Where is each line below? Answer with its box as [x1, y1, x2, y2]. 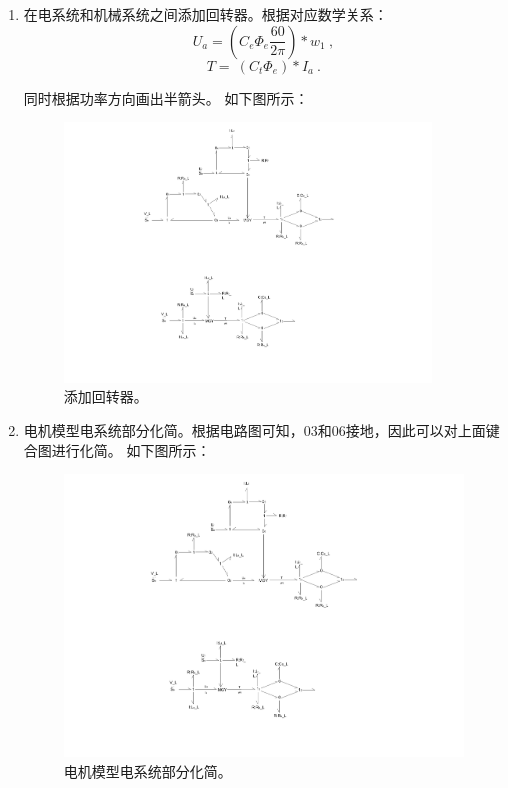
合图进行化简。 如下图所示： [23, 439, 211, 460]
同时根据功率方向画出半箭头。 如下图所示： [23, 87, 309, 108]
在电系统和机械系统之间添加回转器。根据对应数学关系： [23, 4, 388, 24]
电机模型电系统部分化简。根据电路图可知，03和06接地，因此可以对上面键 [23, 419, 500, 440]
